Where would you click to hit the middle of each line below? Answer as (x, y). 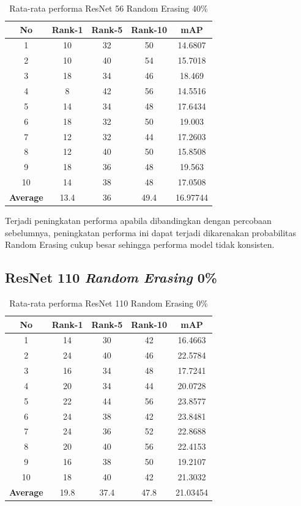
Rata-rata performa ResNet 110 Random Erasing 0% (109, 303)
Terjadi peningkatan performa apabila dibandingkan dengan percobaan (138, 220)
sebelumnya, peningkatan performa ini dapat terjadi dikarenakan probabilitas (151, 232)
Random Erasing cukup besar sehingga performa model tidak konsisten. (140, 244)
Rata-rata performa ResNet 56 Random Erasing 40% (109, 8)
